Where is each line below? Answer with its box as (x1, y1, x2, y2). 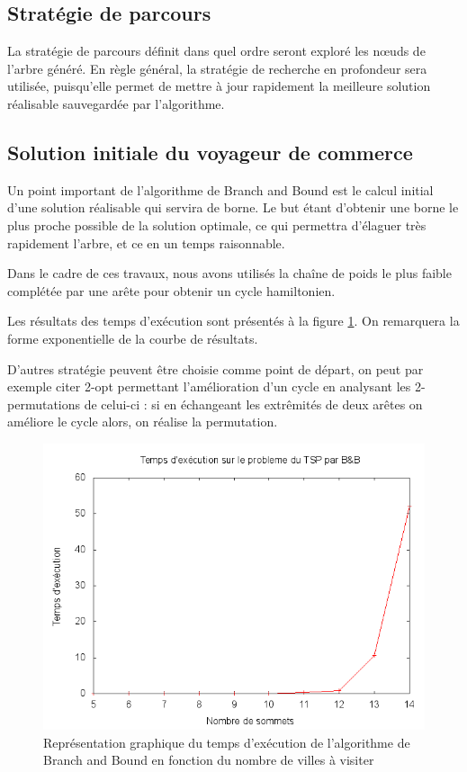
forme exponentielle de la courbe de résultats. (7, 328, 258, 347)
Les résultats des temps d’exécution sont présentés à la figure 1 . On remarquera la (7, 311, 460, 330)
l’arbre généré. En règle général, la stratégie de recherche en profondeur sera (7, 58, 427, 77)
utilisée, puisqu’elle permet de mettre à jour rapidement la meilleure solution (7, 76, 431, 95)
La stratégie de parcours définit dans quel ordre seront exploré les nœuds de (7, 41, 426, 60)
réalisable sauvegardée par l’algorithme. (7, 94, 225, 112)
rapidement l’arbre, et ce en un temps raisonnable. (7, 233, 285, 252)
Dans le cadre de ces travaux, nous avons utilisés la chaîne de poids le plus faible (7, 264, 452, 283)
